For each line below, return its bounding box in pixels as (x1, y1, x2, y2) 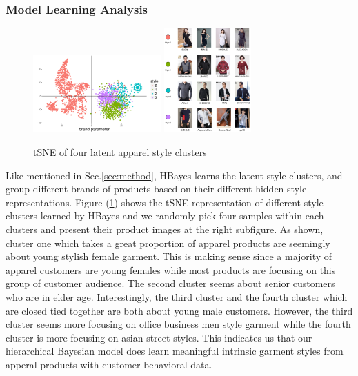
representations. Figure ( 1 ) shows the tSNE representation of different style (6, 195, 324, 209)
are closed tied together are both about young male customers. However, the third (6, 303, 353, 317)
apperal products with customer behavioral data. (6, 357, 212, 371)
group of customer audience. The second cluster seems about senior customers (6, 276, 335, 290)
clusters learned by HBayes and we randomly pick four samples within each (6, 208, 324, 223)
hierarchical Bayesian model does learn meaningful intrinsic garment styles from (6, 344, 344, 358)
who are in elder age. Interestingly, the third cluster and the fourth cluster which (6, 289, 348, 304)
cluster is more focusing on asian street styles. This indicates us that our (6, 330, 312, 344)
